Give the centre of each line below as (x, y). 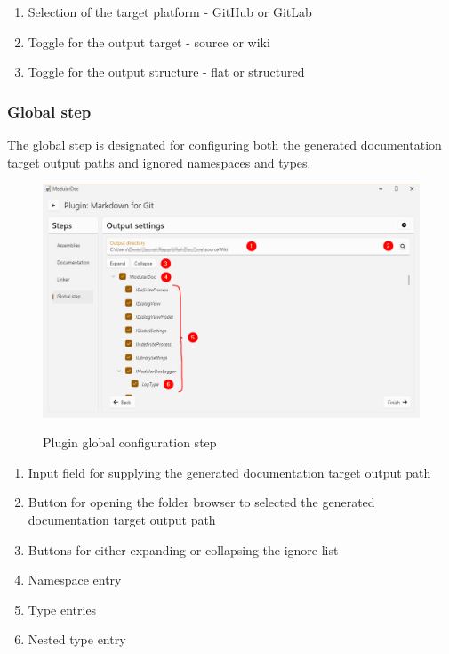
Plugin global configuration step (130, 442)
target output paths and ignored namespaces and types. (159, 162)
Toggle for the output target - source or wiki (149, 41)
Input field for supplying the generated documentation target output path (229, 472)
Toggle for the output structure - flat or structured (166, 72)
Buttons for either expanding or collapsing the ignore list (183, 549)
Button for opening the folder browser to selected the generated (201, 502)
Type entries (62, 609)
